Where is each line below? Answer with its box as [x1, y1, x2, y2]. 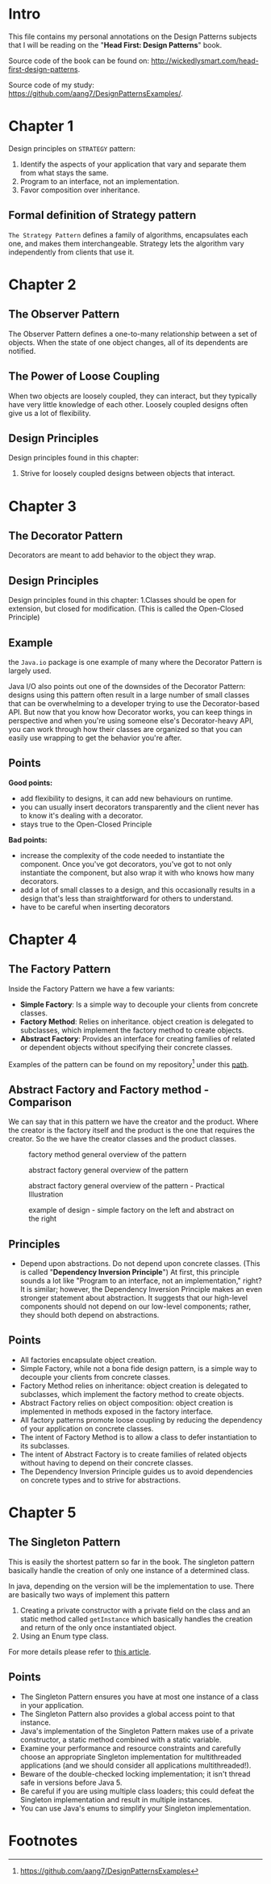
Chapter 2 [8, 275, 77, 293]
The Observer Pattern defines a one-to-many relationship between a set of [8, 329, 258, 339]
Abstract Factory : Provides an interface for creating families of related [19, 1033, 256, 1043]
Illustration [28, 1189, 64, 1200]
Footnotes [8, 1831, 78, 1850]
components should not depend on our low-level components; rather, [19, 1302, 252, 1311]
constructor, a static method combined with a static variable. [19, 1735, 222, 1744]
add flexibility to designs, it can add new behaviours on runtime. [19, 793, 233, 803]
